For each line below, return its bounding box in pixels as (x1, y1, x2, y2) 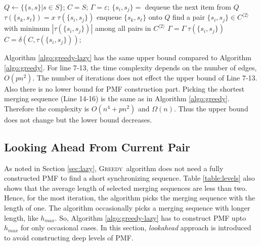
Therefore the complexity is (4, 103, 90, 113)
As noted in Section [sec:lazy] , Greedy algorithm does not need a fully (4, 162, 224, 173)
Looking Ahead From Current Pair (4, 139, 190, 154)
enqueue (96, 12, 122, 22)
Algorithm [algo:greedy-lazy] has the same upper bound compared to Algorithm (4, 52, 251, 63)
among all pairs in (95, 23, 151, 33)
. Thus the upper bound (173, 103, 248, 113)
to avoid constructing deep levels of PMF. (4, 232, 134, 242)
